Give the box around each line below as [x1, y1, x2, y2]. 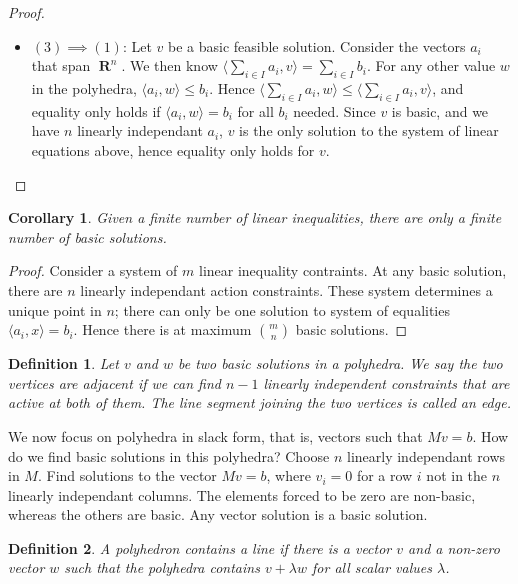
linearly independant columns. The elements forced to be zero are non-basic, [8, 484, 476, 505]
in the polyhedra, [31, 77, 137, 98]
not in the [426, 465, 488, 486]
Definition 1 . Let [8, 353, 119, 374]
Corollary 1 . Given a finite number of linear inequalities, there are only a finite [8, 207, 502, 228]
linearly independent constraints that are [263, 372, 510, 393]
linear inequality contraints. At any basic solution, [198, 260, 507, 281]
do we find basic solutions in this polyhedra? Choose [8, 445, 330, 466]
